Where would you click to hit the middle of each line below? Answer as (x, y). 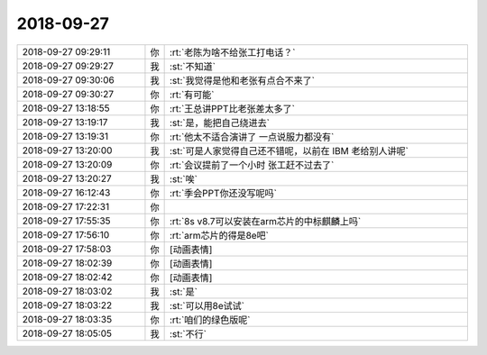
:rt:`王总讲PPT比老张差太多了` (232, 108)
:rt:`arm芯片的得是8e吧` (219, 235)
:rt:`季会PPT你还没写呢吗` (223, 193)
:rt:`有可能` (192, 95)
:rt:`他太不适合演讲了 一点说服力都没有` (252, 137)
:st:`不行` (188, 333)
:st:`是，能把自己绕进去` (220, 123)
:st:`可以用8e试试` (207, 305)
